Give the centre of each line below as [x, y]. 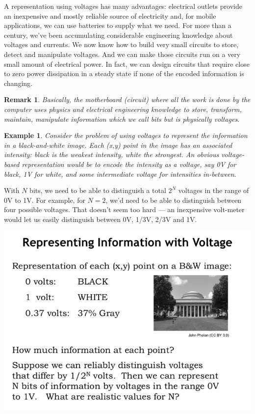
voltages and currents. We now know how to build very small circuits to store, [121, 44]
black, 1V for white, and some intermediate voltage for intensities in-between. [120, 174]
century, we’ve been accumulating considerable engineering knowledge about [118, 35]
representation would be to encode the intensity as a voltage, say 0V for [129, 164]
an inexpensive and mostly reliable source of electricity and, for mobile [110, 15]
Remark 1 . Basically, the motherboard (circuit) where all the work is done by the [127, 99]
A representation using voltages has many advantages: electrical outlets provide [123, 6]
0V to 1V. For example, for [45, 200]
